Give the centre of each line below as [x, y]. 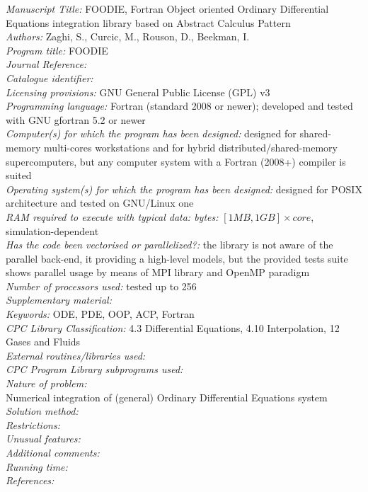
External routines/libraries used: [76, 355]
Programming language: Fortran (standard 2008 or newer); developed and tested [179, 106]
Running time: [37, 466]
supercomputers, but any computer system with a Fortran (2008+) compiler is [176, 161]
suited [19, 175]
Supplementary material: [59, 300]
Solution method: [42, 411]
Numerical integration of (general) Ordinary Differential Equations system [167, 397]
